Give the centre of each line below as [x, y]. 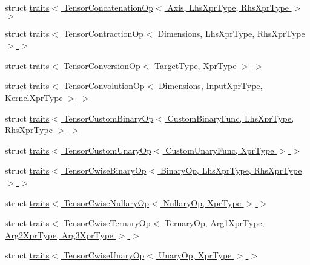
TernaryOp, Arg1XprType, [214, 223]
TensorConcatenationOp [108, 7]
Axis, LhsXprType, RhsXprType [228, 7]
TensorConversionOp [102, 65]
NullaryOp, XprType [202, 202]
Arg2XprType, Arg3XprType [59, 234]
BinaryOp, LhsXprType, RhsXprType [231, 170]
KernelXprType [34, 97]
